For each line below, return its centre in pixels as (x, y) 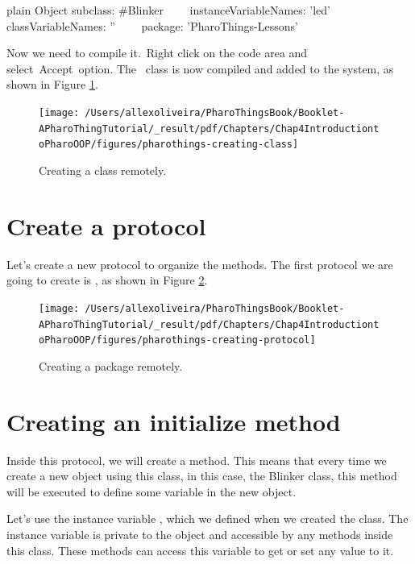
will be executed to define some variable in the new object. (151, 491)
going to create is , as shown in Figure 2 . (107, 280)
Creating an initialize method (174, 421)
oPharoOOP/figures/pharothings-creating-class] (169, 145)
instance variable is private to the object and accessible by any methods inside (200, 534)
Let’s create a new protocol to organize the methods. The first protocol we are (200, 264)
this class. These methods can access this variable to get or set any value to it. (200, 550)
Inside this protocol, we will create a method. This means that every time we (197, 460)
